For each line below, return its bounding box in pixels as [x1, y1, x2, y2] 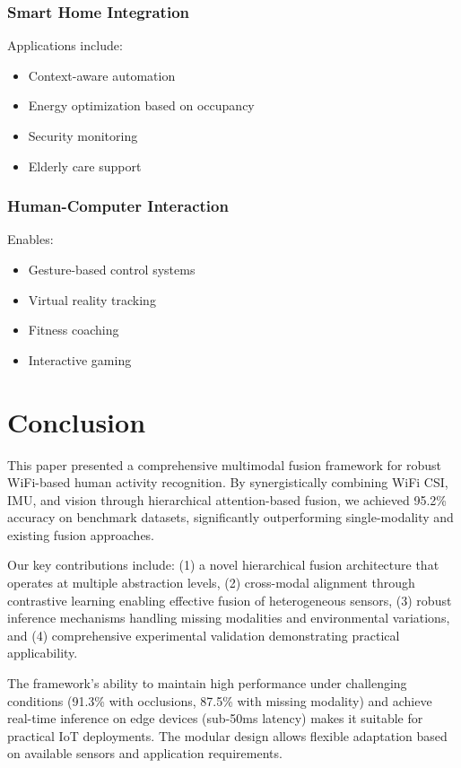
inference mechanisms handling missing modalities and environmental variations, [7, 608, 450, 627]
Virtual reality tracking [28, 290, 156, 309]
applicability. [7, 643, 78, 662]
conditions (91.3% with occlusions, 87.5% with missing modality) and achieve [7, 691, 432, 710]
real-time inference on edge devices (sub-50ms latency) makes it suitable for [7, 709, 423, 728]
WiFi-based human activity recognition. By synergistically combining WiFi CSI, [7, 473, 448, 492]
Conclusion [7, 403, 146, 440]
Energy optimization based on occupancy [28, 96, 255, 115]
